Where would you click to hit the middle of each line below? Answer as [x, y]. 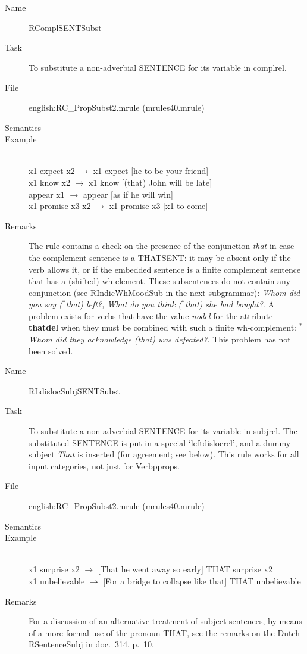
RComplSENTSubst [65, 27]
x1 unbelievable [57, 580]
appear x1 [47, 194]
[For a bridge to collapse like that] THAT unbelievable [202, 580]
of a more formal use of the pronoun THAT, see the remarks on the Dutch [164, 632]
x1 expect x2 [52, 171]
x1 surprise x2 [54, 569]
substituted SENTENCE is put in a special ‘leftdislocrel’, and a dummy [160, 442]
